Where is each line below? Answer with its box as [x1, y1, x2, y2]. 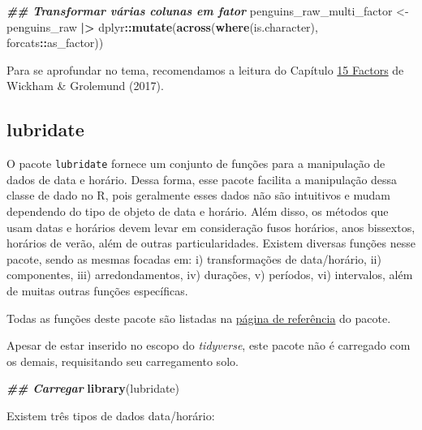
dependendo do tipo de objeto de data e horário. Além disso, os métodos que [6, 203, 389, 220]
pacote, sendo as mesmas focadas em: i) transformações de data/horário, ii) [6, 250, 381, 267]
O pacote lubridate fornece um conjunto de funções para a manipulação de [6, 155, 385, 172]
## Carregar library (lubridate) [6, 380, 180, 397]
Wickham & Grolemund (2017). [6, 77, 164, 94]
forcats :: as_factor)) [6, 34, 104, 51]
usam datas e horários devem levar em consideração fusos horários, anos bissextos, [6, 218, 416, 235]
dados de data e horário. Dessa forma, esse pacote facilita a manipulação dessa [6, 170, 398, 187]
